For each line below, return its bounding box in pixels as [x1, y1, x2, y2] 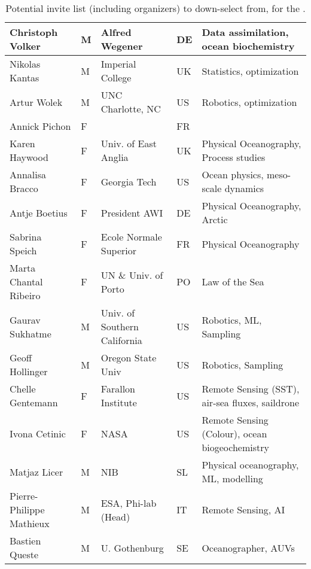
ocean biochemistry [202, 39, 295, 53]
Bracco [10, 181, 38, 195]
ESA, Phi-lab [100, 495, 157, 510]
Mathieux [10, 516, 50, 530]
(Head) [100, 509, 130, 524]
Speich [10, 244, 37, 257]
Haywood [10, 150, 48, 164]
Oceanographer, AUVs [202, 540, 295, 555]
